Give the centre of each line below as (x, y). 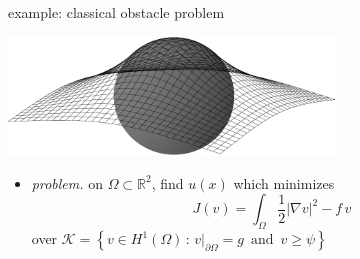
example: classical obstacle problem (116, 12)
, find (167, 182)
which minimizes (284, 182)
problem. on (67, 182)
